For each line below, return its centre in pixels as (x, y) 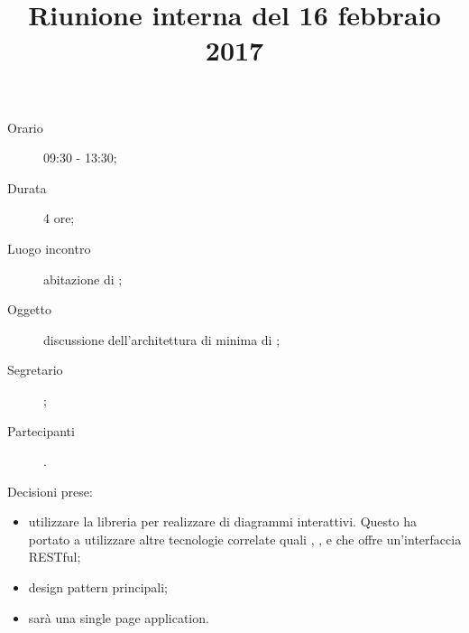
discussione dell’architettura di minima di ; (162, 339)
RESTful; (55, 557)
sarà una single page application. (119, 617)
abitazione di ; (83, 279)
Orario (25, 127)
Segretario (35, 370)
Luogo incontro (49, 248)
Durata (27, 187)
